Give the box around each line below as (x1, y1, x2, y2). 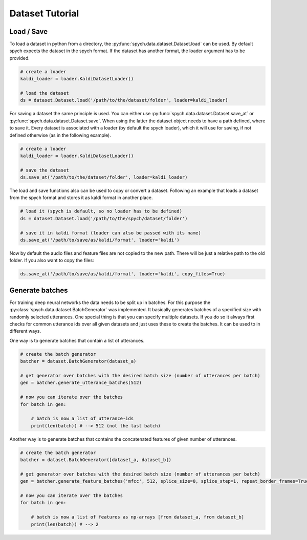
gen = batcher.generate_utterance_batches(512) (20, 380, 142, 386)
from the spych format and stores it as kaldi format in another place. (9, 195, 153, 201)
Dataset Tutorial (9, 8, 79, 19)
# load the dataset (20, 90, 69, 96)
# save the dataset (20, 167, 69, 173)
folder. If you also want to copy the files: (9, 257, 94, 264)
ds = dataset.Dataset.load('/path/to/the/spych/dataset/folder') (20, 215, 188, 221)
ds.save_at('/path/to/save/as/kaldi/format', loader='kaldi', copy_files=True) (20, 271, 226, 277)
